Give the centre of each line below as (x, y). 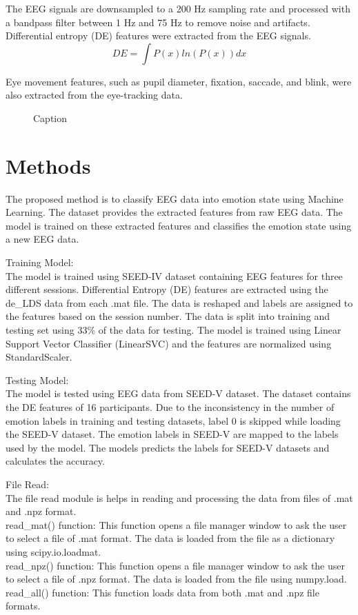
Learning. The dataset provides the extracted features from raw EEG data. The (174, 212)
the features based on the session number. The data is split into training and (168, 316)
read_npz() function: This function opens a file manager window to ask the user (175, 565)
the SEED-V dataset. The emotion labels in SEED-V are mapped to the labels (172, 434)
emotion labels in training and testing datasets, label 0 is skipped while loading (173, 420)
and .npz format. (41, 511)
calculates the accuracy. (55, 461)
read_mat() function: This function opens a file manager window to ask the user (176, 524)
